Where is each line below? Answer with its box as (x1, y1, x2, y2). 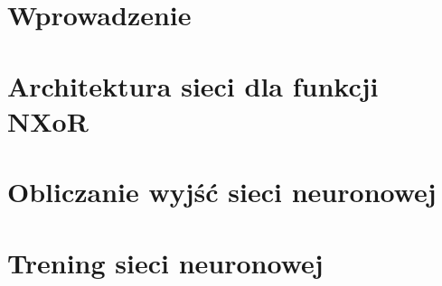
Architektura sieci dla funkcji (7, 67, 379, 104)
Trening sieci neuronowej (7, 244, 324, 281)
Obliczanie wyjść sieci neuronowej (7, 173, 437, 210)
